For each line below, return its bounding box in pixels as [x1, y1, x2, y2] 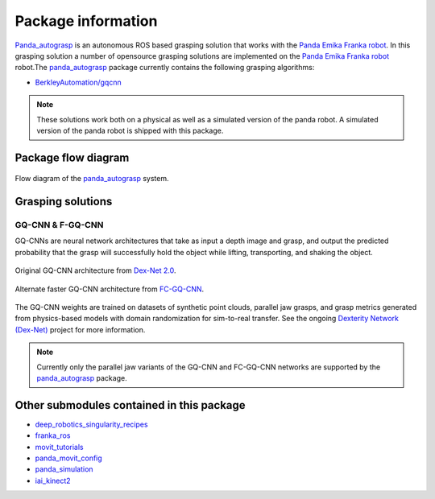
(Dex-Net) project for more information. [14, 324, 146, 334]
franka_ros [35, 431, 71, 440]
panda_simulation [35, 464, 93, 474]
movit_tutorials [35, 442, 84, 452]
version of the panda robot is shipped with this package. [36, 126, 224, 135]
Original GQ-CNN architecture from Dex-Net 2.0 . [14, 266, 176, 275]
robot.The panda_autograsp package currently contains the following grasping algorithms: [14, 63, 315, 72]
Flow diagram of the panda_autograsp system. [14, 174, 169, 184]
